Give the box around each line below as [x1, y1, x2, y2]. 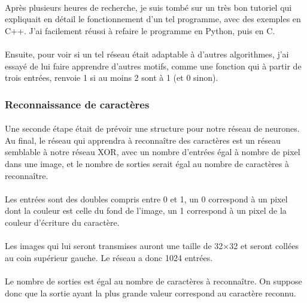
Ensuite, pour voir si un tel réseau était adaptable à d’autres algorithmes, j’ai [5, 47, 289, 60]
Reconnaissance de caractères [5, 96, 150, 111]
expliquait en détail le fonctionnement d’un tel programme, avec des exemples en [5, 13, 301, 25]
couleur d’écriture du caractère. [5, 216, 120, 228]
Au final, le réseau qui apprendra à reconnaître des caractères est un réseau [5, 134, 281, 146]
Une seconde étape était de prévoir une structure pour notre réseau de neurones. [5, 122, 300, 135]
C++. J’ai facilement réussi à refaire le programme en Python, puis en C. [5, 24, 275, 37]
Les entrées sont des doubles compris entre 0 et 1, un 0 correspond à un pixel [5, 192, 288, 205]
